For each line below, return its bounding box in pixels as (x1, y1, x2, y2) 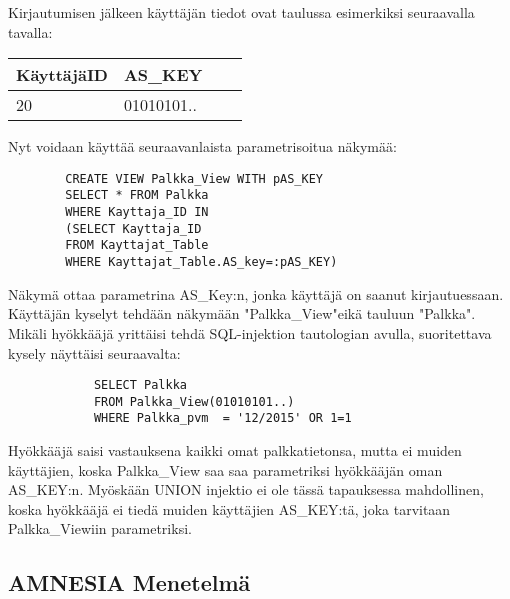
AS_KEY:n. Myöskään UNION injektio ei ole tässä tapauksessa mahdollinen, (8, 479, 484, 500)
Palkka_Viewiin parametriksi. (8, 518, 192, 539)
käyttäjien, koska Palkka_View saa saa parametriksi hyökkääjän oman (8, 459, 443, 480)
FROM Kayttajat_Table (65, 238, 209, 253)
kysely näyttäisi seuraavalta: (8, 342, 181, 363)
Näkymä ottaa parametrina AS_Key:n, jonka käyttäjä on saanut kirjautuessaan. (8, 283, 504, 304)
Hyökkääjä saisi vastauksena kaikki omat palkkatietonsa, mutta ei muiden (8, 440, 462, 461)
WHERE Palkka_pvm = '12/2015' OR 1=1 (93, 411, 352, 426)
